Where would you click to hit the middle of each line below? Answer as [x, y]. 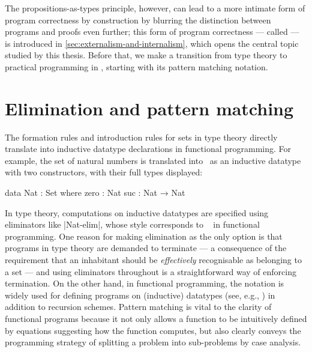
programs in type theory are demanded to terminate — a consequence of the [146, 248]
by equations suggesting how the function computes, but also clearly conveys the [153, 330]
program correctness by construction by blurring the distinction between [138, 20]
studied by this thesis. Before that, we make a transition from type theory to [146, 55]
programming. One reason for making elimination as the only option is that [144, 236]
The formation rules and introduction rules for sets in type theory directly [141, 137]
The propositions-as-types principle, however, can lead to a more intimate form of [155, 8]
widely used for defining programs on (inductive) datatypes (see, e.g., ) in [140, 295]
